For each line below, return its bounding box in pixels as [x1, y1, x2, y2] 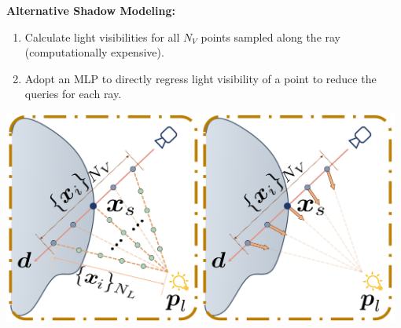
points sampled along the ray [200, 28, 341, 45]
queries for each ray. [24, 86, 122, 102]
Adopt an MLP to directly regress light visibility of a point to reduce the [24, 70, 377, 86]
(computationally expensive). [24, 44, 164, 60]
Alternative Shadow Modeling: [6, 2, 175, 18]
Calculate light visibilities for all [24, 28, 180, 45]
